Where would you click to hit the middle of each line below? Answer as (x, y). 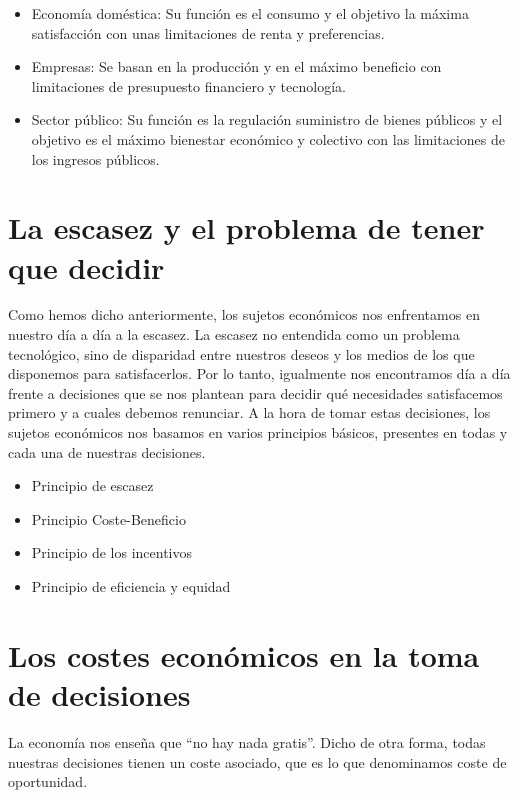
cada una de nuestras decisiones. (107, 451)
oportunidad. (48, 781)
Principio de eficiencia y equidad (131, 586)
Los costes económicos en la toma (244, 654)
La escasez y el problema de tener (246, 227)
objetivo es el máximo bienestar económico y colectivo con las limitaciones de (268, 138)
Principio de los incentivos (112, 552)
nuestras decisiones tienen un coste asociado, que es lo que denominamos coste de (257, 761)
